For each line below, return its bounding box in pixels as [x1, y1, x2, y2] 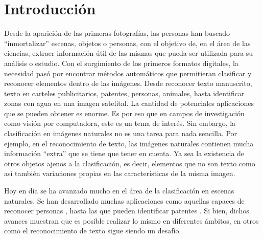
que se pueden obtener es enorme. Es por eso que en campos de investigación [4, 107, 245, 118]
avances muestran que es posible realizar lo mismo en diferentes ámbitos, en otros [4, 215, 259, 226]
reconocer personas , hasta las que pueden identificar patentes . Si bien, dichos [4, 205, 249, 216]
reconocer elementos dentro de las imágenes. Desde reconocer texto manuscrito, [4, 78, 252, 89]
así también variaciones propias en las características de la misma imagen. [4, 168, 235, 179]
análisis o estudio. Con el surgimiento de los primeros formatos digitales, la [4, 57, 238, 68]
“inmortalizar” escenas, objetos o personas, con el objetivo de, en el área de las [4, 37, 251, 48]
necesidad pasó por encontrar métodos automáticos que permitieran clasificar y [4, 68, 252, 78]
